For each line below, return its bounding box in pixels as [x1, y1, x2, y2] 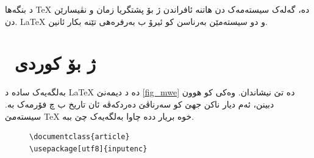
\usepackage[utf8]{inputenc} [29, 144, 148, 153]
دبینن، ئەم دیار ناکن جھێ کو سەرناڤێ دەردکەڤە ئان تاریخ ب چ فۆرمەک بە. [5, 97, 274, 110]
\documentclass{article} [29, 132, 130, 142]
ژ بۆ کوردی [15, 50, 96, 75]
